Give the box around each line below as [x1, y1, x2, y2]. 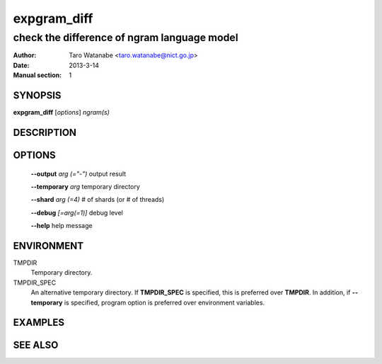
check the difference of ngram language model [13, 31, 238, 44]
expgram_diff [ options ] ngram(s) [13, 108, 110, 117]
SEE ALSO [13, 339, 59, 351]
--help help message [30, 222, 93, 230]
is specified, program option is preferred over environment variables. [64, 298, 265, 307]
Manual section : [13, 71, 62, 79]
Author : [13, 51, 37, 59]
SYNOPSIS [13, 89, 62, 101]
